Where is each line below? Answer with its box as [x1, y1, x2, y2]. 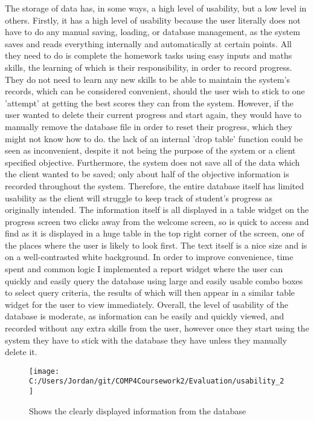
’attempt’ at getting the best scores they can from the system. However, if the [5, 96, 293, 109]
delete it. [5, 345, 37, 358]
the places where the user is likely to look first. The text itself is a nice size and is [5, 238, 307, 251]
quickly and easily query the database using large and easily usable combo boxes [5, 274, 303, 287]
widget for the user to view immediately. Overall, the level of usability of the [5, 298, 289, 310]
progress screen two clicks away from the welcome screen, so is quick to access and [5, 215, 309, 227]
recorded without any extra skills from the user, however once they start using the [5, 322, 309, 335]
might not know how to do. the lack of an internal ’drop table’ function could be [5, 132, 303, 145]
